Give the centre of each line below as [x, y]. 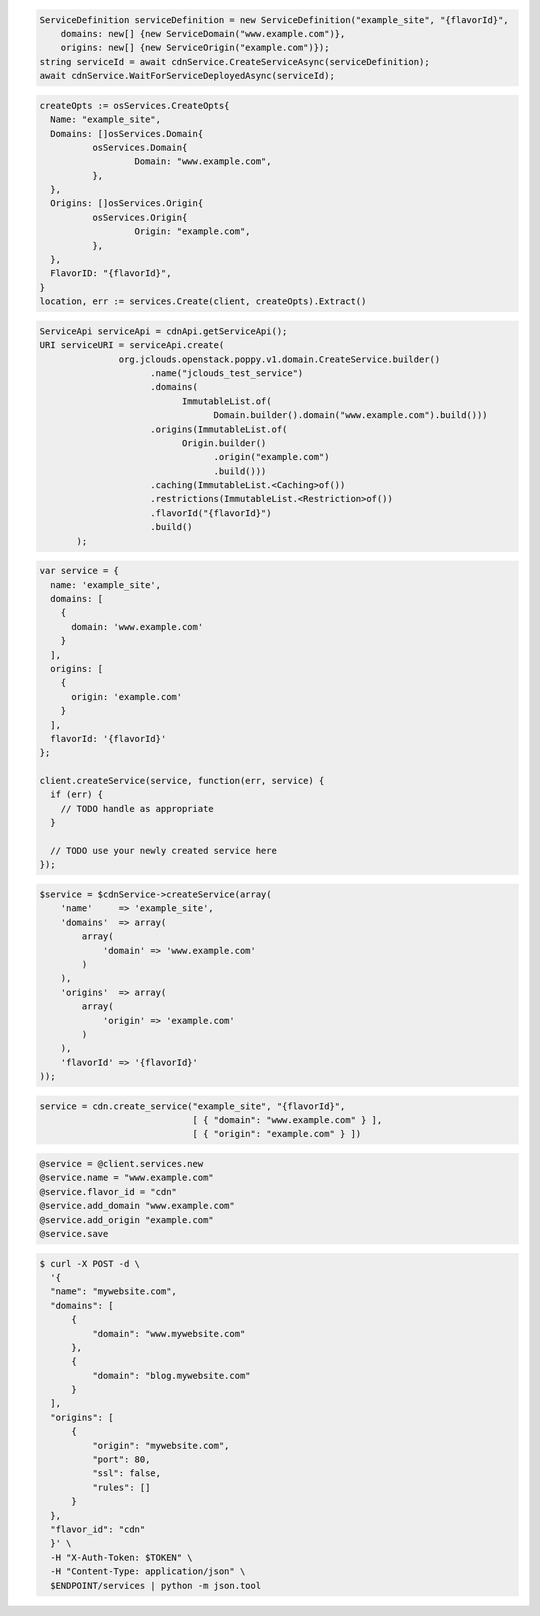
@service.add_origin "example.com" [126, 1219]
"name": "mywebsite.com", [113, 1291]
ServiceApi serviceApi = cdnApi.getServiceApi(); [163, 331]
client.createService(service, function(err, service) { [182, 781]
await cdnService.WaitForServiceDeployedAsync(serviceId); [187, 76]
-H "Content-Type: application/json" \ [148, 1571]
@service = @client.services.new [121, 1164]
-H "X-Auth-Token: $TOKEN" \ [122, 1557]
